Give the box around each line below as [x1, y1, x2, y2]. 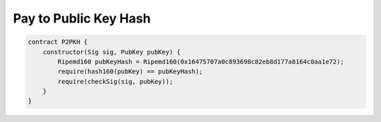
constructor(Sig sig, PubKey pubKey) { [42, 48, 181, 56]
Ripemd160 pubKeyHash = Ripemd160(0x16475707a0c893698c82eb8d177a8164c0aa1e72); [57, 57, 345, 66]
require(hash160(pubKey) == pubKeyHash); [57, 68, 203, 75]
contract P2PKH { [28, 38, 88, 46]
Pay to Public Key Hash [13, 11, 151, 26]
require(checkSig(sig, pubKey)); [57, 78, 174, 85]
